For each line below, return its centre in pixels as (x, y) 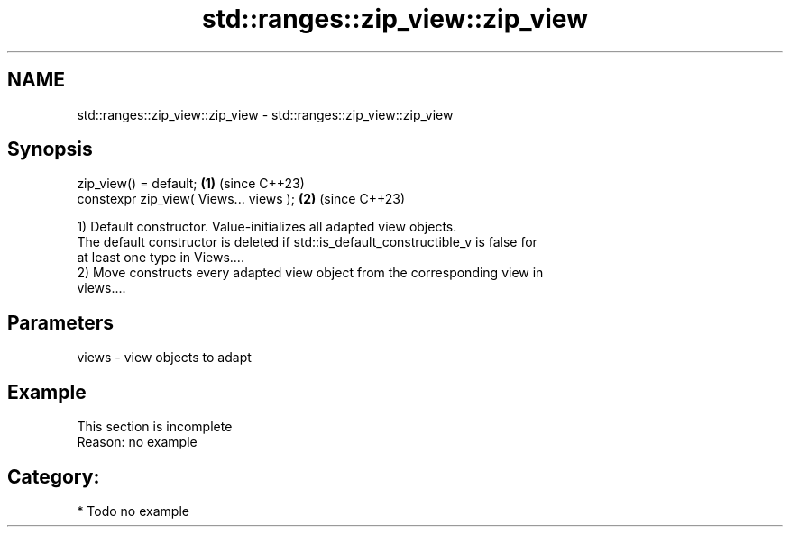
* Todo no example (133, 511)
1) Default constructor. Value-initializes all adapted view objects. (267, 227)
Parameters (60, 322)
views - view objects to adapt (164, 358)
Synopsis (50, 149)
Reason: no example (137, 442)
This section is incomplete (155, 427)
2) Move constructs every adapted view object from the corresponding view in (310, 273)
